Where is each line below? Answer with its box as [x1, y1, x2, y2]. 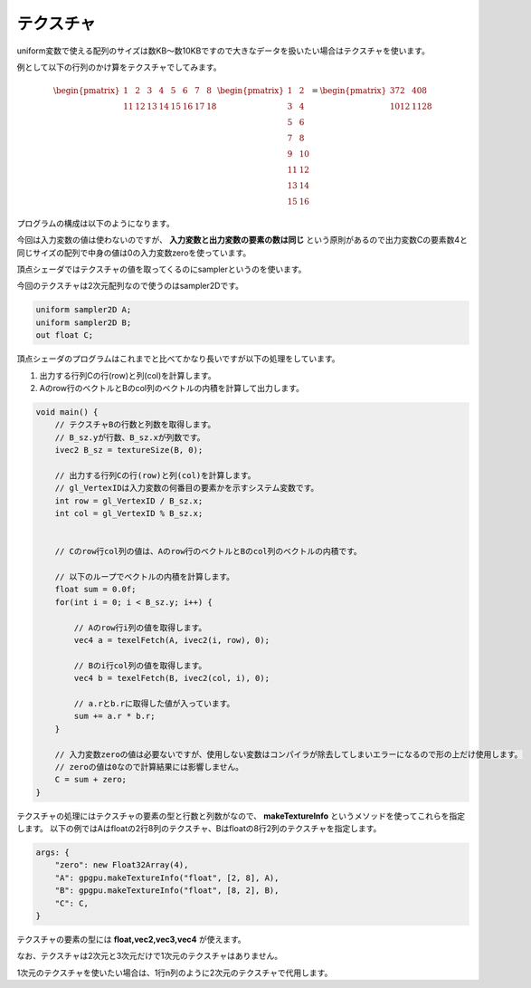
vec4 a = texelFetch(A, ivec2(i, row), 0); [73, 635, 270, 646]
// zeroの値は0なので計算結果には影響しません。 [54, 762, 244, 772]
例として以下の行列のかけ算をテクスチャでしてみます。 [16, 62, 222, 72]
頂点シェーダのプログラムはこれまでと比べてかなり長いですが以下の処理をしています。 [16, 353, 340, 364]
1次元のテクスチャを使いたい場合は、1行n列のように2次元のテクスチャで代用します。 [16, 967, 333, 978]
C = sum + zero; [54, 774, 127, 785]
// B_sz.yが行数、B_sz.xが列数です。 [54, 432, 205, 443]
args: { [35, 848, 70, 858]
